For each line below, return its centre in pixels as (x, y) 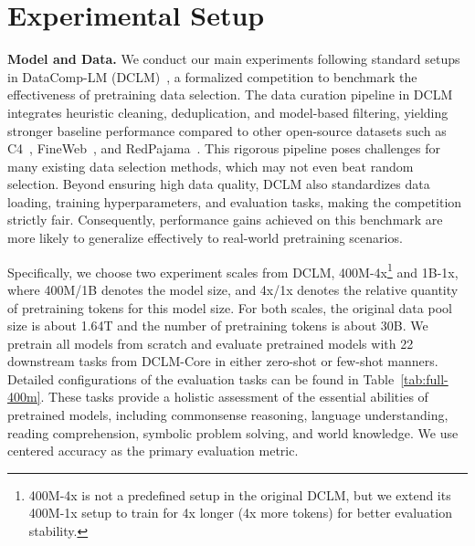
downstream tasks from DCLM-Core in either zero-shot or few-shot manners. (223, 361)
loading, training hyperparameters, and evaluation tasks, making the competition (235, 201)
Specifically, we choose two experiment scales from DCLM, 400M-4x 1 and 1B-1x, (233, 270)
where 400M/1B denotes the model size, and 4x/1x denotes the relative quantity (233, 289)
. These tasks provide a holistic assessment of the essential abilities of (234, 397)
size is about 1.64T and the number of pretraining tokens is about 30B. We (218, 325)
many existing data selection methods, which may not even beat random (211, 166)
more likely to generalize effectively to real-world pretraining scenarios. (205, 238)
